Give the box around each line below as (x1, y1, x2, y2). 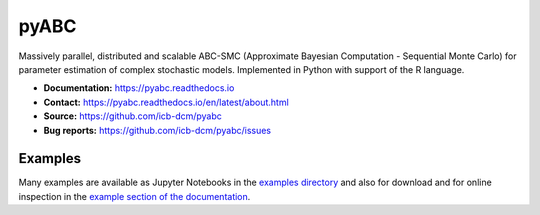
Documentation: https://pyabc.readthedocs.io (43, 82, 235, 94)
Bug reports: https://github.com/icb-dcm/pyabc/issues (43, 124, 272, 136)
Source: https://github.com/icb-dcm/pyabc (43, 110, 222, 122)
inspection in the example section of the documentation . (18, 190, 251, 202)
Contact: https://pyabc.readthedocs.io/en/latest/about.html (43, 96, 289, 108)
